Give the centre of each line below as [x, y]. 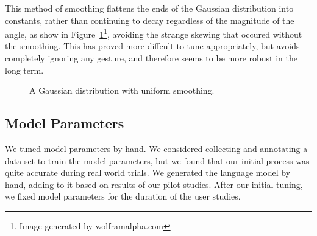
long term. [24, 70]
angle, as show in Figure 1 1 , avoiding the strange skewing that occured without [154, 33]
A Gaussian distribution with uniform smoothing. [122, 90]
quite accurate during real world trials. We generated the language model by [148, 172]
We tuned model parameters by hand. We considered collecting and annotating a [156, 149]
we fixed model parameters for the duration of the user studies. [123, 196]
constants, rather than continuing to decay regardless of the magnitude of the [150, 20]
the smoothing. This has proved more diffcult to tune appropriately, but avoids [152, 46]
